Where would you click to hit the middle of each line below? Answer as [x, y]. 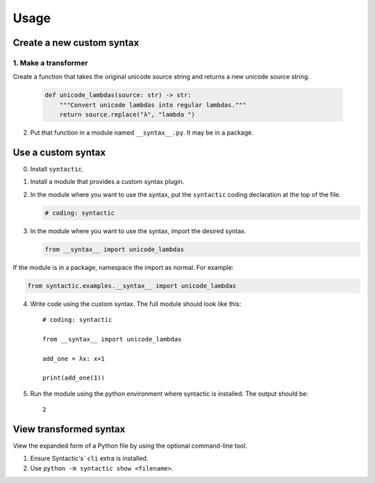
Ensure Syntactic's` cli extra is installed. [89, 459]
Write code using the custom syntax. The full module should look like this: [136, 304]
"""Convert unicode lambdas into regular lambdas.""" [153, 105]
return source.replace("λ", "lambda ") [127, 115]
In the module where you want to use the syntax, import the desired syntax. [138, 231]
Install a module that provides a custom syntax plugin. [107, 182]
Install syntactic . [57, 169]
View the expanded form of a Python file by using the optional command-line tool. [130, 446]
